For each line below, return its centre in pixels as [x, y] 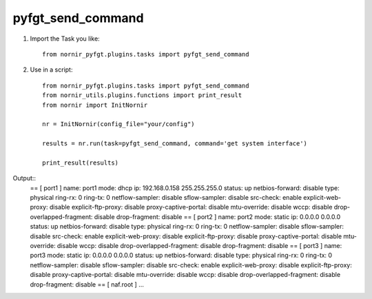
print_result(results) [81, 163]
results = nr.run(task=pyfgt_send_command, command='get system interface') [175, 144]
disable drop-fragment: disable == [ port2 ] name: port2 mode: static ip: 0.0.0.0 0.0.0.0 [217, 216]
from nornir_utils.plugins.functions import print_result [142, 95]
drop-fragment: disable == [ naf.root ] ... [87, 284]
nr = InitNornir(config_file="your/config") [119, 124]
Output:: [24, 178]
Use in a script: [51, 70]
